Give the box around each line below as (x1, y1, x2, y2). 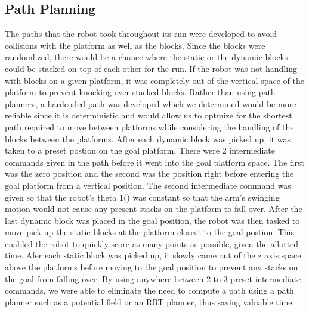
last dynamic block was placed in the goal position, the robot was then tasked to (5, 214, 300, 226)
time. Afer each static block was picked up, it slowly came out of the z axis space (5, 249, 301, 261)
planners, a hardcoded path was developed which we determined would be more (5, 97, 296, 110)
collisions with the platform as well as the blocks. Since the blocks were (5, 39, 265, 51)
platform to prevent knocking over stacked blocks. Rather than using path (5, 86, 276, 98)
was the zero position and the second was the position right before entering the (5, 167, 294, 180)
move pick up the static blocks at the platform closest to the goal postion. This (5, 226, 295, 238)
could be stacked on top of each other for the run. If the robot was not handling (5, 62, 297, 74)
